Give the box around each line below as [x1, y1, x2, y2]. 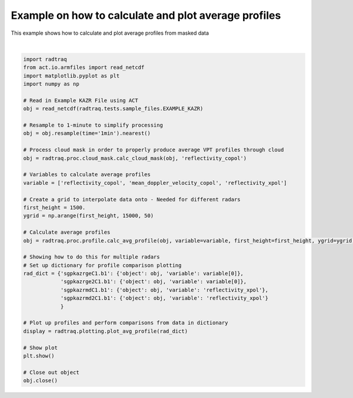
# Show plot [23, 344, 58, 351]
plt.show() [23, 352, 55, 359]
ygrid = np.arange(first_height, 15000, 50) [23, 213, 154, 219]
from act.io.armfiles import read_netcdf [23, 64, 145, 71]
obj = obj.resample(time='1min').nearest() [23, 130, 151, 137]
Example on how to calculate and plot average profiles [11, 9, 281, 22]
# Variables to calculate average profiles [23, 171, 151, 178]
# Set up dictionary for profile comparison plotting [23, 262, 182, 268]
